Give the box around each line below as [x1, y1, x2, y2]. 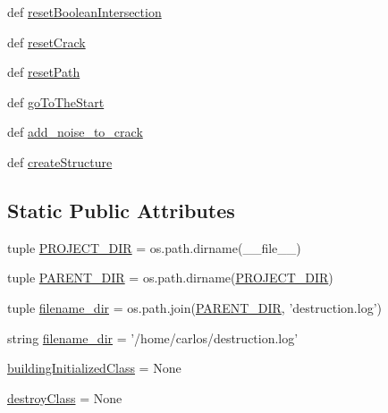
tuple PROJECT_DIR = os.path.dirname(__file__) [7, 238, 301, 257]
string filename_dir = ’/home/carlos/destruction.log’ [7, 328, 299, 347]
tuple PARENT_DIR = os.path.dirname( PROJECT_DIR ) [7, 268, 333, 287]
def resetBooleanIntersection [7, 3, 162, 21]
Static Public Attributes [7, 196, 235, 223]
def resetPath [7, 63, 80, 81]
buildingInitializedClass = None [7, 358, 181, 377]
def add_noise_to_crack [7, 122, 143, 141]
